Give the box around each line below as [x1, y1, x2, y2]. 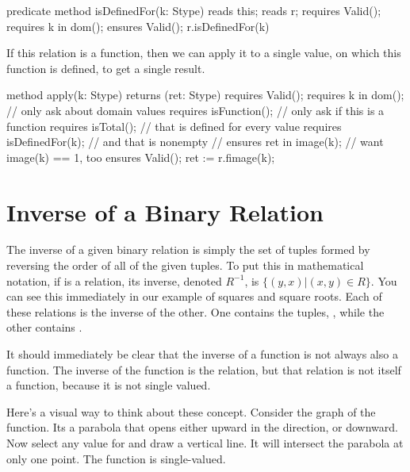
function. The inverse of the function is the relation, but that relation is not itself [6, 361, 401, 378]
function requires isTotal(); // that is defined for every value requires [6, 117, 342, 134]
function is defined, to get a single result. [6, 59, 205, 76]
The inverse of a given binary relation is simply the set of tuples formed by [6, 241, 370, 258]
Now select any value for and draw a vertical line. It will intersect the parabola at [6, 435, 404, 451]
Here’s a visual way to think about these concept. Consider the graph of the [6, 403, 376, 420]
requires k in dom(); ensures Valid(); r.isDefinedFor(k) [6, 17, 270, 34]
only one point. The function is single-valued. [6, 450, 226, 466]
